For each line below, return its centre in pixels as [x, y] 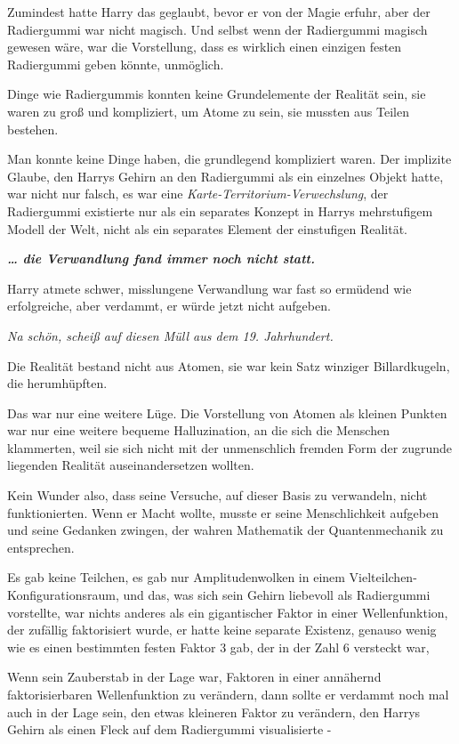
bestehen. [33, 129]
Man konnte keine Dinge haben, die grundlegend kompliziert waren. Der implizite [229, 159]
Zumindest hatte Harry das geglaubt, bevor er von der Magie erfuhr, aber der [219, 12]
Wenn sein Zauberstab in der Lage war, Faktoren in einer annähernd [194, 677]
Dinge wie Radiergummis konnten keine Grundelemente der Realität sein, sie [217, 94]
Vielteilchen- [383, 577]
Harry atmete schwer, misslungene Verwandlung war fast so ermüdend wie [209, 288]
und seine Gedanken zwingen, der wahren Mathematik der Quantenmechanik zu [225, 530]
